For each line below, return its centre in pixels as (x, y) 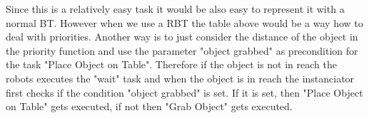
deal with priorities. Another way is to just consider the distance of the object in (182, 37)
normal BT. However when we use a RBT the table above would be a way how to (184, 22)
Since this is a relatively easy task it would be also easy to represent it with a (175, 9)
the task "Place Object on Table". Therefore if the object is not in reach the (171, 64)
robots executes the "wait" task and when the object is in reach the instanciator (180, 78)
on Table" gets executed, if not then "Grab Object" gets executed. (149, 106)
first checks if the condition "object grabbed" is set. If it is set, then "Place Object (184, 92)
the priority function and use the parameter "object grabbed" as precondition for (182, 50)
